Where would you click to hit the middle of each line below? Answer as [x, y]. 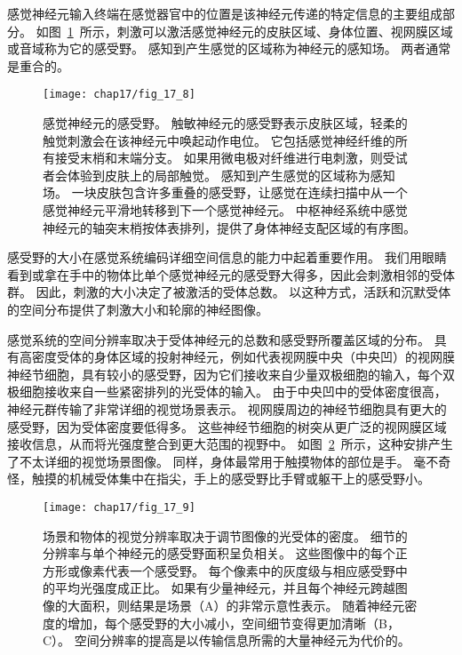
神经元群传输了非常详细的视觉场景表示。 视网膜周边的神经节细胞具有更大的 [227, 408]
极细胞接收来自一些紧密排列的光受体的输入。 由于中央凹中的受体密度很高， [227, 391]
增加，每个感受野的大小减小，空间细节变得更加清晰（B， [233, 623]
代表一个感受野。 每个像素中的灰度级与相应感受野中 [256, 570]
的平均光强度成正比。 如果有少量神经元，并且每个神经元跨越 [219, 588]
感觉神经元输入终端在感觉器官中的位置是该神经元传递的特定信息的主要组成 [225, 13]
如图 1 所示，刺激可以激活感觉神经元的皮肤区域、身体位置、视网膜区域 [244, 31]
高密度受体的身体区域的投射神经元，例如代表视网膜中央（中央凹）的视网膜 [237, 357]
